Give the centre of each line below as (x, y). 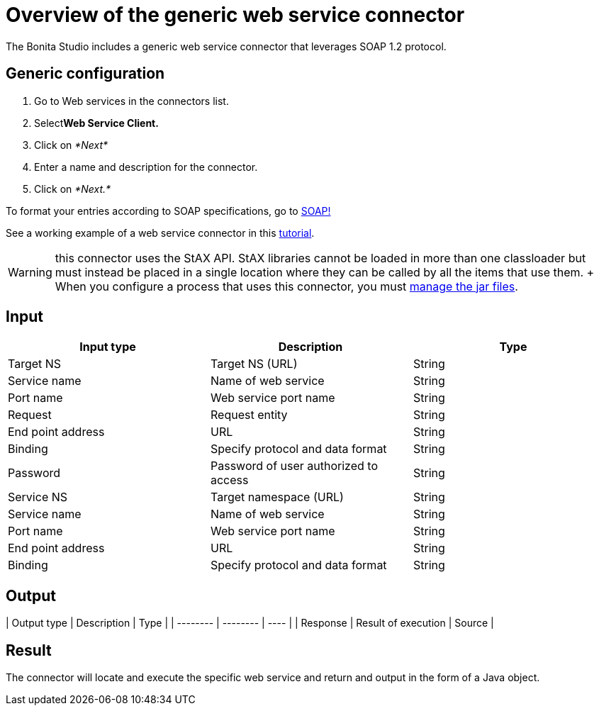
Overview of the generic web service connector (235, 15)
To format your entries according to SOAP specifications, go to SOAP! (168, 211)
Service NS (38, 497)
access (229, 480)
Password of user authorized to (294, 466)
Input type (108, 347)
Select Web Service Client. (96, 123)
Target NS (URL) (254, 364)
